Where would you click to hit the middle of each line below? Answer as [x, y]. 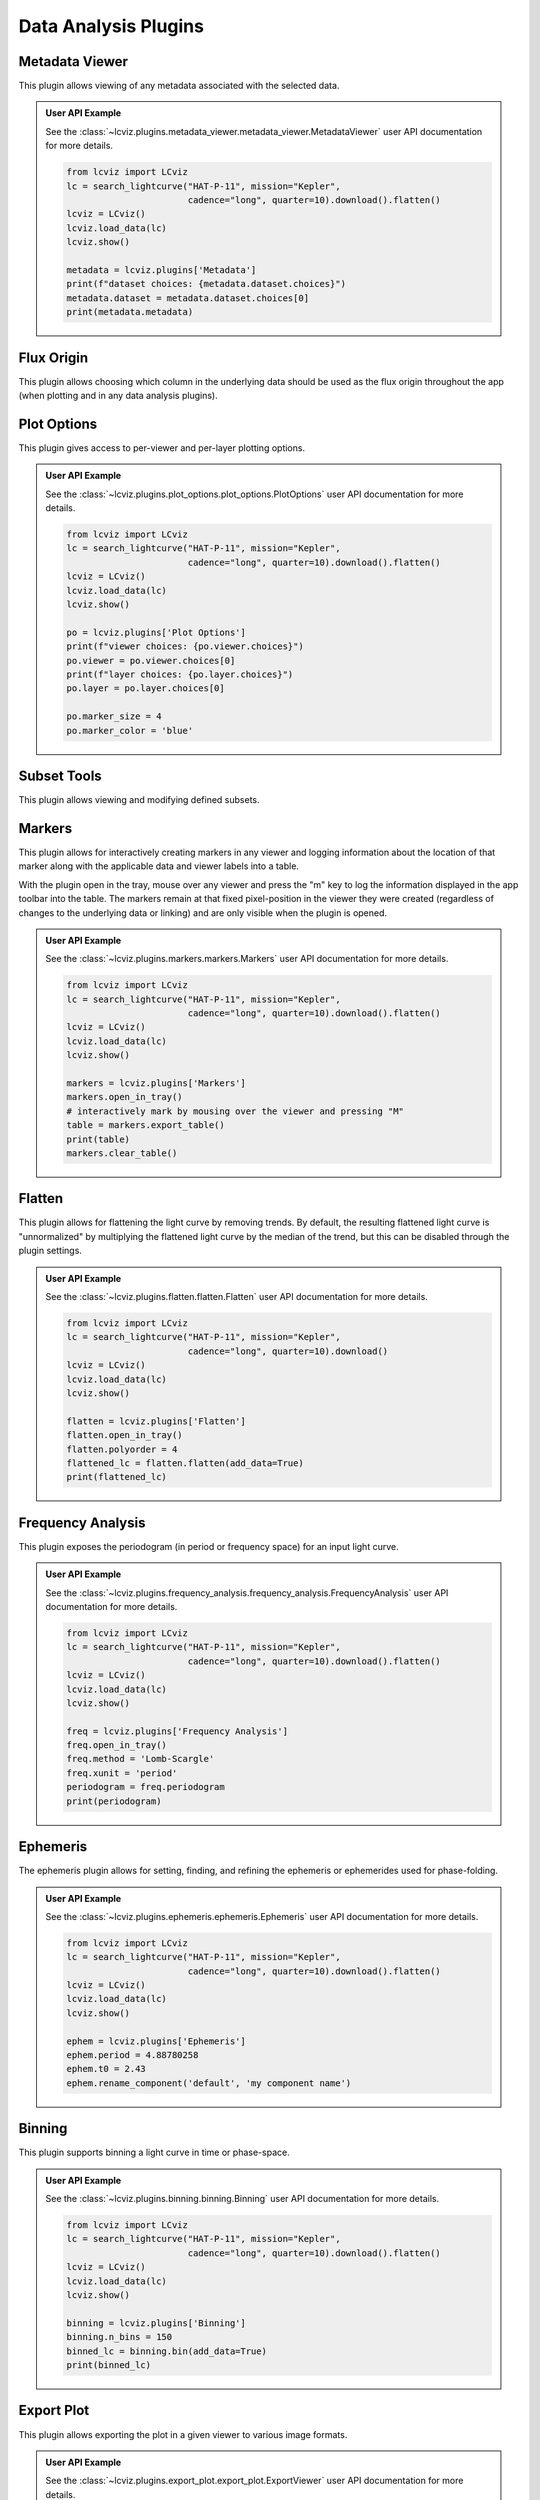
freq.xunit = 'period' [122, 1773]
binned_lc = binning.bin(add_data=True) [166, 2351]
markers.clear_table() [122, 1153]
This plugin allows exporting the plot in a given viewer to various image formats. [183, 2434]
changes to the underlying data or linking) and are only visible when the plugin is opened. [203, 912]
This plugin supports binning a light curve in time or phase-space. [154, 2152]
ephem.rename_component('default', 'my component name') [209, 2083]
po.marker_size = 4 [114, 716]
